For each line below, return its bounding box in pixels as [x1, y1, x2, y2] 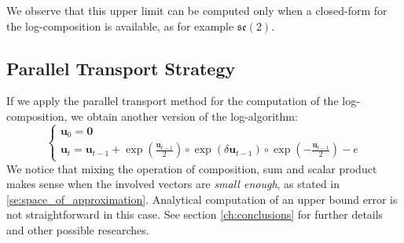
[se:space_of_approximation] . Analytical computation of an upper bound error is [6, 190, 398, 207]
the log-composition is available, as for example [6, 17, 234, 34]
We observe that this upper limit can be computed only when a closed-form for [6, 2, 387, 18]
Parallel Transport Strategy [6, 56, 236, 80]
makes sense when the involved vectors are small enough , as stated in [6, 176, 340, 192]
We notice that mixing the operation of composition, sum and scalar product [6, 160, 377, 176]
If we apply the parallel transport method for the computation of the [6, 92, 339, 109]
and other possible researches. [6, 221, 149, 238]
